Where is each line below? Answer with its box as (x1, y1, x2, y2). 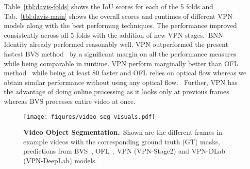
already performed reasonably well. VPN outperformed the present (29, 39, 228, 49)
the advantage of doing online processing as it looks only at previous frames (4, 86, 229, 97)
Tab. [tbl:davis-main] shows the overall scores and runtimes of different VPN (4, 11, 233, 21)
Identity (4, 39, 28, 49)
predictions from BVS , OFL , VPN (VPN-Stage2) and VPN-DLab (23, 146, 225, 156)
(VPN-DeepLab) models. (23, 155, 97, 165)
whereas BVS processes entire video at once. (4, 96, 135, 106)
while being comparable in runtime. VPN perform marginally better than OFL (4, 58, 238, 68)
